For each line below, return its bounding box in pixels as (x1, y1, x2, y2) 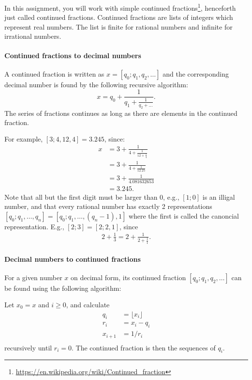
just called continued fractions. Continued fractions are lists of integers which (4, 12, 233, 22)
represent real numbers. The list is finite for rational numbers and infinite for (4, 21, 233, 32)
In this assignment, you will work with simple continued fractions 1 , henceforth (4, 1, 236, 13)
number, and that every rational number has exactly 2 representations (4, 201, 212, 211)
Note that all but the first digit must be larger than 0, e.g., (4, 191, 179, 202)
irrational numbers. (4, 31, 61, 41)
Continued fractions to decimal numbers (4, 50, 141, 60)
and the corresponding (163, 68, 229, 79)
